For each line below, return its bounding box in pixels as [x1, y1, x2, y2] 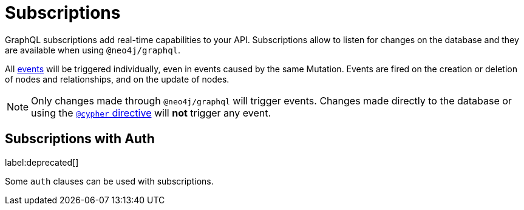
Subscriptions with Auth [5, 131, 155, 147]
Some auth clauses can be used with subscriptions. [5, 175, 214, 186]
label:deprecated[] [5, 157, 79, 168]
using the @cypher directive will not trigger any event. [31, 106, 271, 119]
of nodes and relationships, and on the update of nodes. [5, 73, 230, 84]
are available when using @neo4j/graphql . [5, 44, 181, 55]
